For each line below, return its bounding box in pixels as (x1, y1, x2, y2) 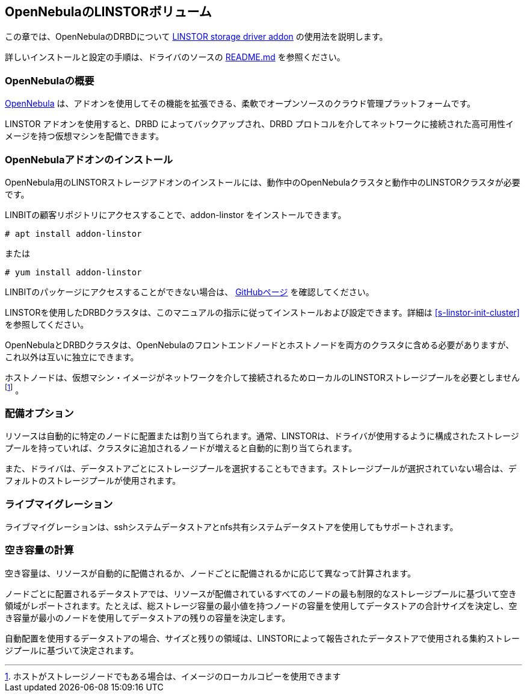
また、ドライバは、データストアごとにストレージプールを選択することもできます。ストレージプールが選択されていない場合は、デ (5, 463, 517, 474)
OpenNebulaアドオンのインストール (5, 153, 173, 166)
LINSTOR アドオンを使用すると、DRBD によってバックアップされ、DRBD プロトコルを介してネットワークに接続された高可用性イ (5, 119, 514, 130)
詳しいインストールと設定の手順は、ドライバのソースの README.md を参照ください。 (5, 52, 345, 63)
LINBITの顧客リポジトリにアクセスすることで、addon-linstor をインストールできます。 (5, 209, 347, 220)
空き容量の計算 (5, 544, 74, 557)
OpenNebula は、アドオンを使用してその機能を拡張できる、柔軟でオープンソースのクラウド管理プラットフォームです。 (5, 98, 475, 109)
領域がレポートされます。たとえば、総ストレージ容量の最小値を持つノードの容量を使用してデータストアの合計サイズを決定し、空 (5, 600, 517, 611)
